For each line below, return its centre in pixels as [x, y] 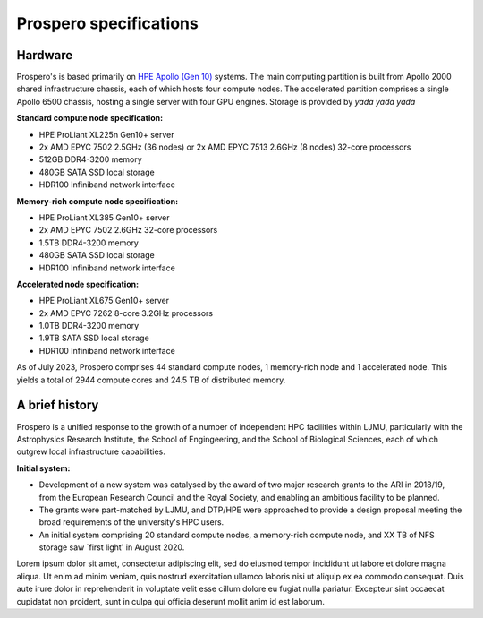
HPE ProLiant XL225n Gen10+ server [106, 134]
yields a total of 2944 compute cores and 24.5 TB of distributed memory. [151, 380]
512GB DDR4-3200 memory [90, 159]
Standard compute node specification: [90, 118]
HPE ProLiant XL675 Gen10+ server [104, 301]
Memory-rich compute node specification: [97, 201]
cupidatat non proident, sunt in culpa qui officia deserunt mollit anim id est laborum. [171, 601]
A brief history [58, 405]
